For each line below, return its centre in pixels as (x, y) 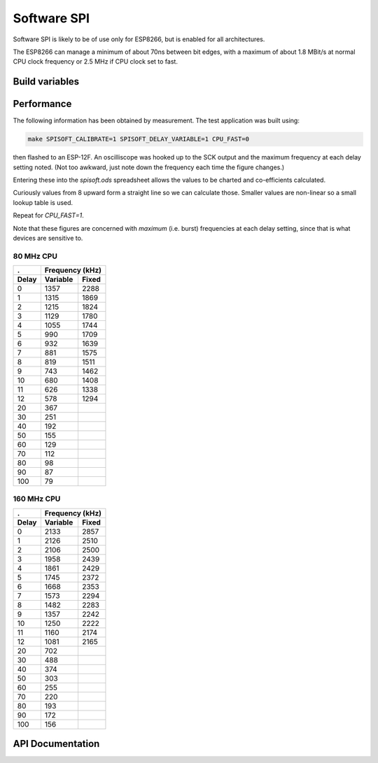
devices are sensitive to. (48, 238)
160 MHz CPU (37, 499)
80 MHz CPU (35, 256)
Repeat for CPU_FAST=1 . (48, 215)
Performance (42, 104)
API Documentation (56, 744)
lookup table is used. (43, 202)
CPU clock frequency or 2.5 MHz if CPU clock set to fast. (96, 62)
